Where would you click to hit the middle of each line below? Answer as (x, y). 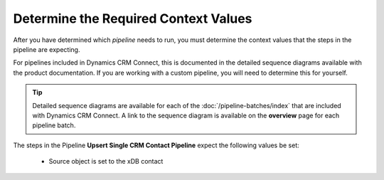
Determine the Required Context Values (133, 18)
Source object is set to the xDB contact (106, 162)
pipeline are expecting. (47, 49)
